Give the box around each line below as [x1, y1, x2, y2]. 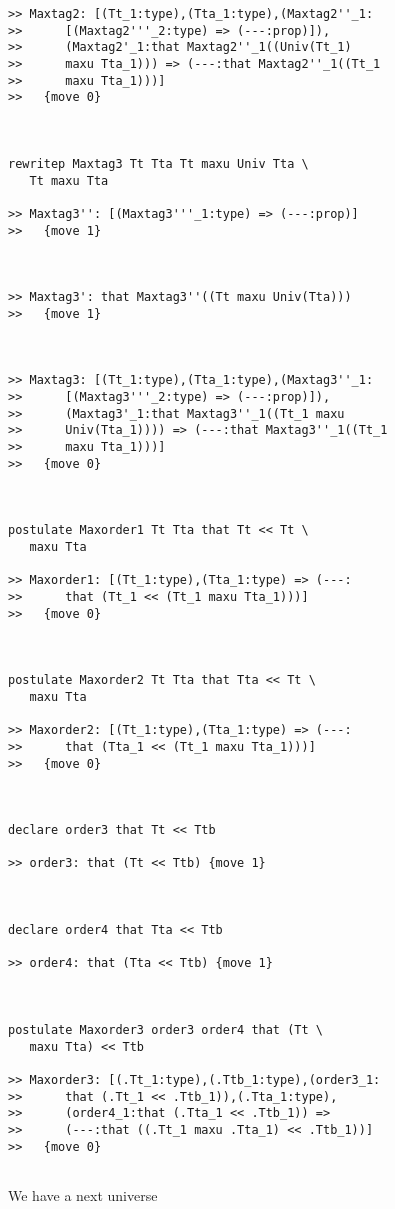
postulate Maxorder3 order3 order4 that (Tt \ [8, 1023, 323, 1038]
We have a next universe [8, 1184, 158, 1205]
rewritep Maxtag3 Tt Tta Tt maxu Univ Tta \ [8, 156, 309, 171]
